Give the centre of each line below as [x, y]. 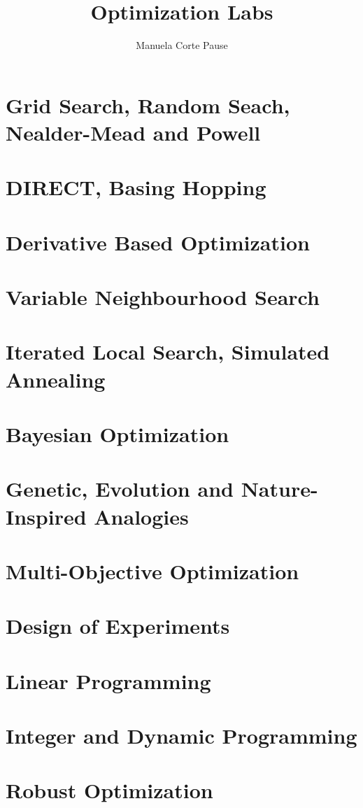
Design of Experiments [118, 626]
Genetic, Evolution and [120, 489]
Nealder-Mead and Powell [133, 132]
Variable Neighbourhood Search [163, 297]
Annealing [56, 379]
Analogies [141, 516]
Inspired [46, 516]
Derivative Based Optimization [158, 242]
